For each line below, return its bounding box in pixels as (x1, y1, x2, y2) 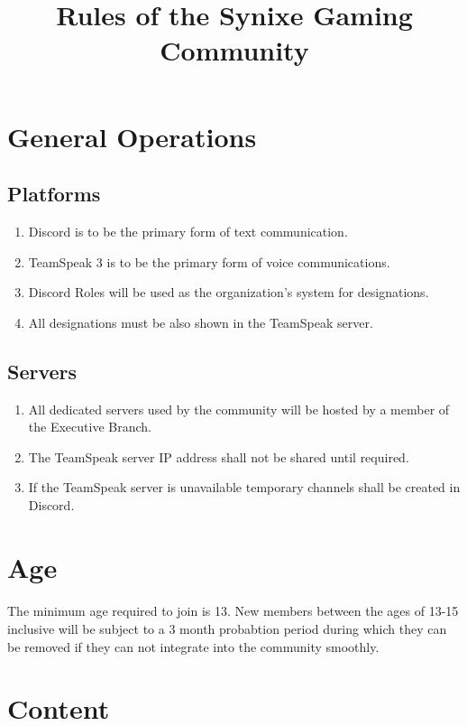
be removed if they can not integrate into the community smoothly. (7, 637, 380, 656)
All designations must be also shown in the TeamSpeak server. (28, 312, 373, 331)
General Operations (7, 117, 257, 154)
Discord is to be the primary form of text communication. (28, 221, 348, 240)
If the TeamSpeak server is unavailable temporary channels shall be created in (28, 478, 461, 497)
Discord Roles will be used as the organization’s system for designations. (28, 283, 429, 302)
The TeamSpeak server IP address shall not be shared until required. (28, 447, 409, 466)
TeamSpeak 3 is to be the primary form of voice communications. (28, 252, 390, 271)
